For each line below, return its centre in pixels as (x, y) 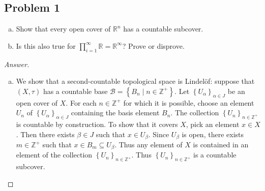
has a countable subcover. (163, 29)
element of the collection (54, 155)
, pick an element (213, 124)
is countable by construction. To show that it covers (97, 124)
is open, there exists (213, 134)
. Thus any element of (149, 145)
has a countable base (75, 91)
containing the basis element (115, 113)
